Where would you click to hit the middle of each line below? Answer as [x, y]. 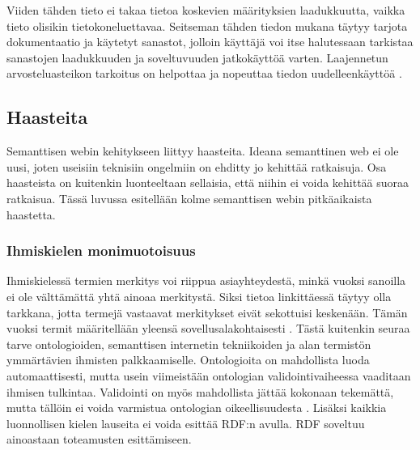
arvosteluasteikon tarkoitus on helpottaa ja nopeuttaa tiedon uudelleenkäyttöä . [204, 73]
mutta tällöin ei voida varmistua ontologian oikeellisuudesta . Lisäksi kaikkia [197, 408]
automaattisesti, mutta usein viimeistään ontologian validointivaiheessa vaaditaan [209, 375]
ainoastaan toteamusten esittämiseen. [99, 439]
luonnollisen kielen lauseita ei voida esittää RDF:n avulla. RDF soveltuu [186, 423]
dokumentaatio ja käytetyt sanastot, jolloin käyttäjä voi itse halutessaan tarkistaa [210, 42]
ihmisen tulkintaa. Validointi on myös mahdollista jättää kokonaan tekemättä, [200, 391]
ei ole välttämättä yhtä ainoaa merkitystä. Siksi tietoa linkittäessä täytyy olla [199, 296]
